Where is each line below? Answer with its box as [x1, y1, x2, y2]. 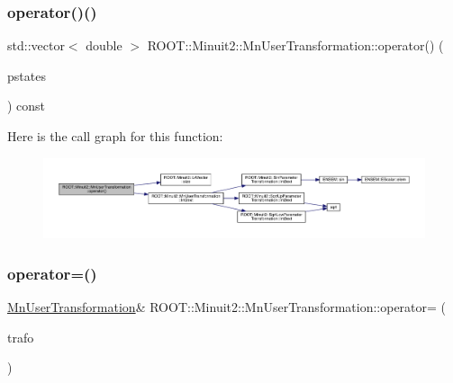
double [86, 36, 122, 55]
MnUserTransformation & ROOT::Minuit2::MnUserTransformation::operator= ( [7, 297, 447, 316]
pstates [7, 66, 46, 85]
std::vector [7, 36, 65, 55]
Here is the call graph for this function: [7, 127, 223, 145]
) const [7, 96, 46, 115]
